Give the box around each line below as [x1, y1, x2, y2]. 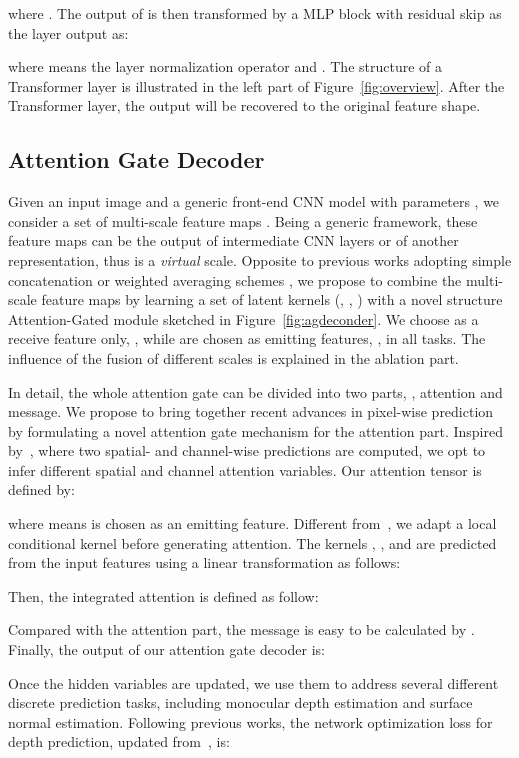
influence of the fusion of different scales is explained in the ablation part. [8, 347, 459, 368]
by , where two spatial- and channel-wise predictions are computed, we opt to [8, 440, 486, 461]
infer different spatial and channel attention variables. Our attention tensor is [8, 459, 482, 480]
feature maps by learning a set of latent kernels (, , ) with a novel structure [41, 289, 503, 310]
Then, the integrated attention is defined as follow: [8, 585, 319, 606]
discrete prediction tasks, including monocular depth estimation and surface [8, 692, 473, 713]
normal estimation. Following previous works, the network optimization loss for [8, 711, 493, 732]
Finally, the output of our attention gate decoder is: [8, 639, 325, 660]
